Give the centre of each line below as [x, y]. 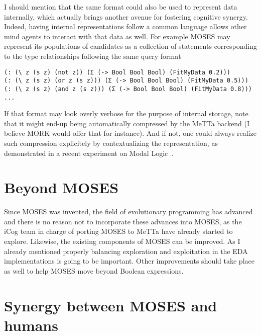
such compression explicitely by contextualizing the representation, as [111, 143]
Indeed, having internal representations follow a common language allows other [125, 26]
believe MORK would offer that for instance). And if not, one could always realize [130, 133]
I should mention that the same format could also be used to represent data [121, 7]
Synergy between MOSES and [111, 305]
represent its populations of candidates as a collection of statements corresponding [130, 46]
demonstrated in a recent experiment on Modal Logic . [89, 153]
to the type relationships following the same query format [93, 56]
